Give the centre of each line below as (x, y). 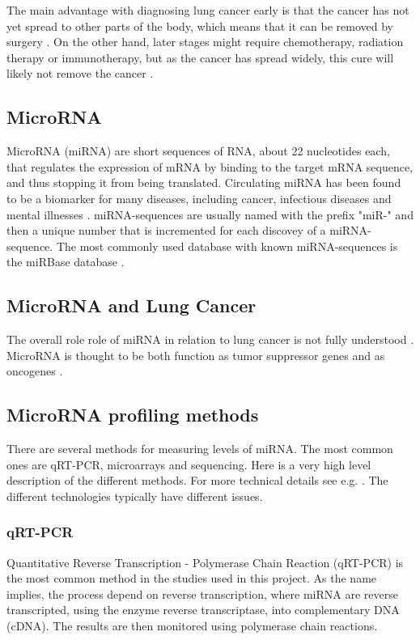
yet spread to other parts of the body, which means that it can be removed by (200, 25)
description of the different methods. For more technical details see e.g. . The (197, 480)
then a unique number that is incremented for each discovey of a (166, 230)
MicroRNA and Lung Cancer (132, 305)
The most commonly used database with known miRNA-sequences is (227, 246)
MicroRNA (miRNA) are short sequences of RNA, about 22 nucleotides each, (198, 151)
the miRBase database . (66, 262)
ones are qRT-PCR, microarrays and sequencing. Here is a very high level (189, 464)
